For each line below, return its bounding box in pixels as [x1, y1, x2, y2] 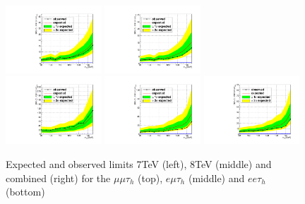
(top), [138, 170, 163, 185]
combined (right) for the [6, 170, 111, 185]
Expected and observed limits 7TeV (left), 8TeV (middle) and [6, 156, 272, 171]
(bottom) [6, 184, 45, 199]
